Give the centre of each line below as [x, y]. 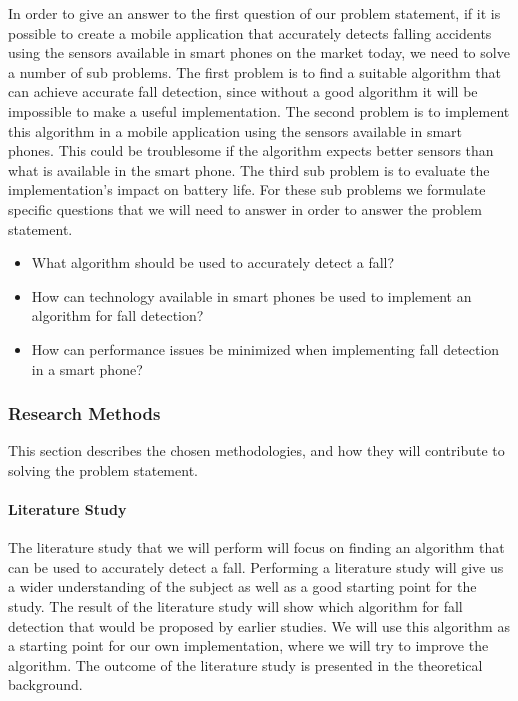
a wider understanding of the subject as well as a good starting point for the [242, 586]
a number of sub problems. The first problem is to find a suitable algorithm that [254, 71]
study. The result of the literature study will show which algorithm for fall [235, 606]
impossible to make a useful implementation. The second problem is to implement [259, 110]
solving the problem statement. [103, 469]
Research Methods [84, 413]
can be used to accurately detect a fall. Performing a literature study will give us [256, 566]
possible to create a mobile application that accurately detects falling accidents [250, 32]
